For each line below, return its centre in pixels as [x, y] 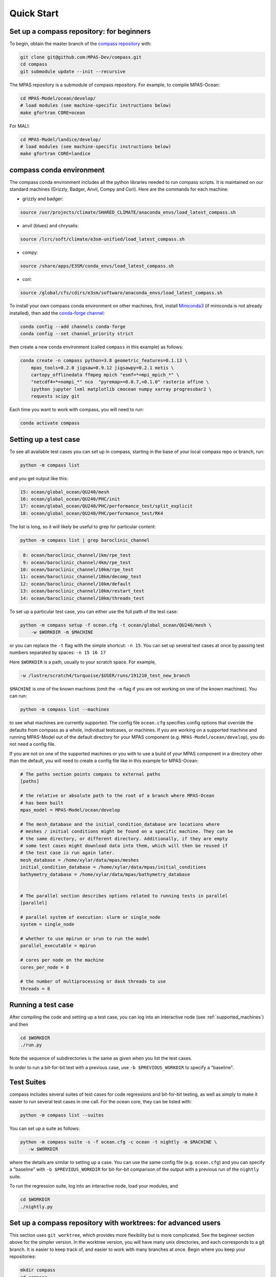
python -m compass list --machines [65, 710]
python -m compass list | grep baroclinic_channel [85, 540]
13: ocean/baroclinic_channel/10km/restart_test [82, 591]
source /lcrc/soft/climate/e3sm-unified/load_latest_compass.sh [102, 239]
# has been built [42, 803]
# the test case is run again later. [67, 853]
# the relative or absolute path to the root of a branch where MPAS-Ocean [117, 796]
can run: [18, 696]
